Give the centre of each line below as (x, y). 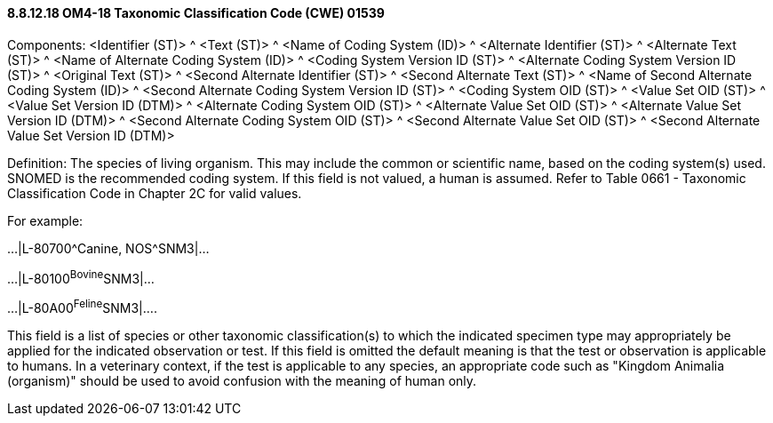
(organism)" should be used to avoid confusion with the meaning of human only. (242, 380)
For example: (45, 220)
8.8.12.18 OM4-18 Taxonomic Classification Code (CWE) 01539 (196, 13)
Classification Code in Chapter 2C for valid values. (155, 193)
